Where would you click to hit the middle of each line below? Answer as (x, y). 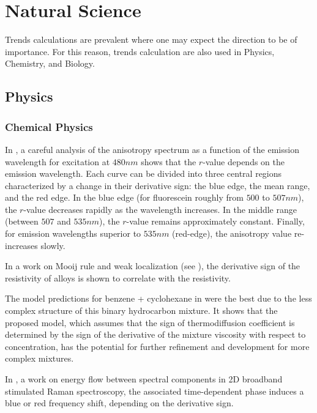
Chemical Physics (49, 126)
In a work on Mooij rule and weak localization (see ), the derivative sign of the (153, 266)
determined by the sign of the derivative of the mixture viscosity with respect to (155, 334)
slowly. (53, 245)
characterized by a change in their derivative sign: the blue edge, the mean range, (158, 185)
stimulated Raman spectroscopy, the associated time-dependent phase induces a (155, 391)
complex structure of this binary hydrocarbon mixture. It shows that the (141, 311)
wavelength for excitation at (58, 161)
